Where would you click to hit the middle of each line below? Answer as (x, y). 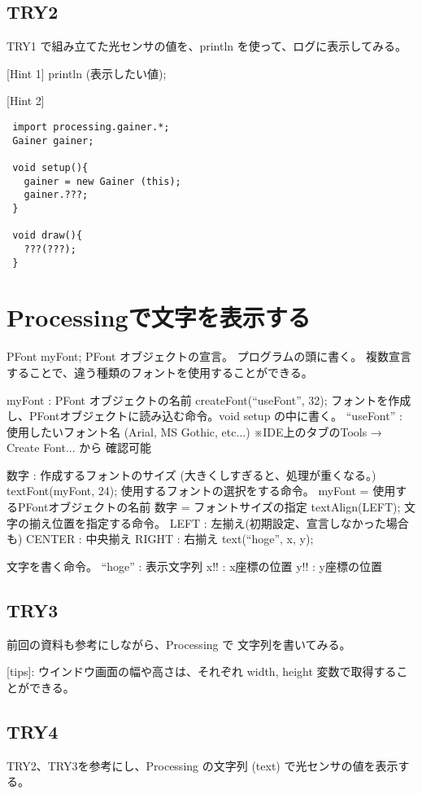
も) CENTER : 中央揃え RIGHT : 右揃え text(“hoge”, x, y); (160, 539)
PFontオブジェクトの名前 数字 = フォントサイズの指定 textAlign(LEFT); (209, 507)
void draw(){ (48, 236)
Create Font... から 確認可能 (79, 447)
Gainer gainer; (53, 140)
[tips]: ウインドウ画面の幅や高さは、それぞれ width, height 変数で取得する (202, 671)
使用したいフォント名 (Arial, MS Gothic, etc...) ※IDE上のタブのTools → (194, 431)
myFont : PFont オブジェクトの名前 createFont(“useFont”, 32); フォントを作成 (209, 399)
